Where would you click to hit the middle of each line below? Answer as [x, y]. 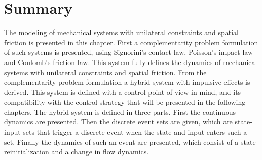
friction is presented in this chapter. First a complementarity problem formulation [131, 42]
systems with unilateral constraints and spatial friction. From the [105, 72]
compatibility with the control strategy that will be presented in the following [125, 102]
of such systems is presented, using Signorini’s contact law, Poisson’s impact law [129, 52]
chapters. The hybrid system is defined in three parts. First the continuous [120, 111]
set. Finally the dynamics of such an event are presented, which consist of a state [130, 141]
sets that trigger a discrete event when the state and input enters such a [135, 132]
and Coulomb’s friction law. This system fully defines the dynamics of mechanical [131, 62]
